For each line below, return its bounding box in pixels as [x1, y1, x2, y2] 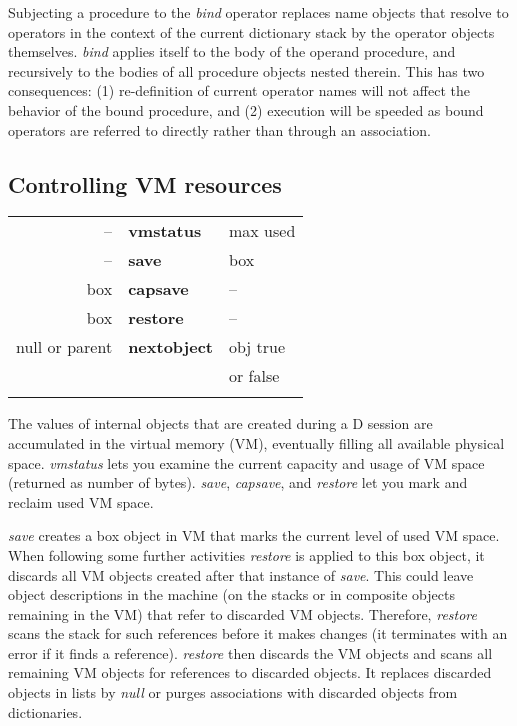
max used [228, 219, 296, 243]
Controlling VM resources [8, 168, 282, 199]
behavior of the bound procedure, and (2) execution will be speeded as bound [8, 99, 484, 120]
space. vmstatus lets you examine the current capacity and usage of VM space [8, 452, 485, 473]
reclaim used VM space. [8, 491, 154, 512]
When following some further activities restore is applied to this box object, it [8, 544, 485, 565]
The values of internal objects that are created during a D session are [8, 413, 433, 434]
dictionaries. [8, 701, 83, 722]
